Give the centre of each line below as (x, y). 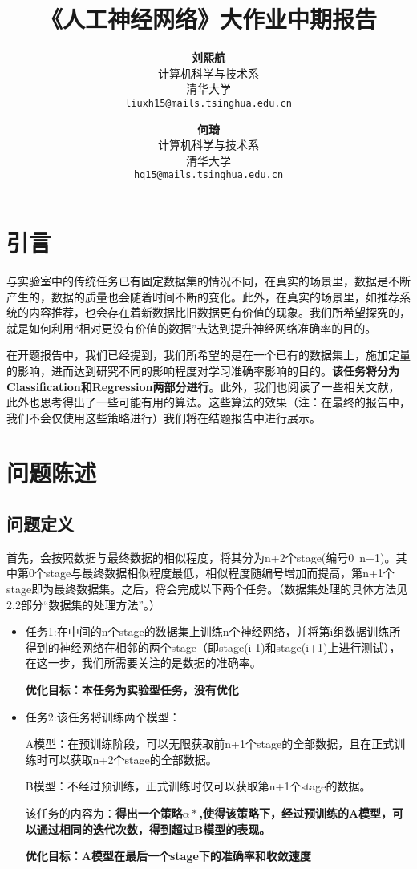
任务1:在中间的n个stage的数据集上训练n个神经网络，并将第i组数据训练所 (213, 631)
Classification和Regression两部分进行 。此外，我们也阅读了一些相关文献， (203, 386)
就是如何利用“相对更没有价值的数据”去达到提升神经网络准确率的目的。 (192, 327)
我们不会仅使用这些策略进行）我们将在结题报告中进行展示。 (164, 417)
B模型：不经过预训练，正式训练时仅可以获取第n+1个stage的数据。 (198, 786)
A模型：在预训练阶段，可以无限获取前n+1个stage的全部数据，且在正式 (210, 744)
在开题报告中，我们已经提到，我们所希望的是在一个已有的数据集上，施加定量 (208, 355)
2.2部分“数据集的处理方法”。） (84, 604)
